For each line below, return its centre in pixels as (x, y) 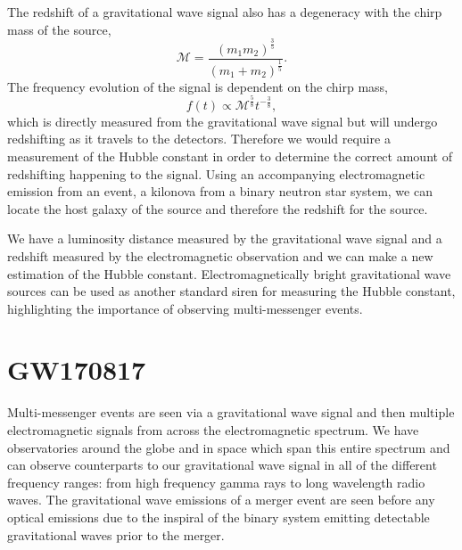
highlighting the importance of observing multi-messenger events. (185, 308)
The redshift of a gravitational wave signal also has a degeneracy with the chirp (225, 12)
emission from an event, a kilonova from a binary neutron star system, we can (220, 191)
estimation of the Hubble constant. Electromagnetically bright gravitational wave (229, 273)
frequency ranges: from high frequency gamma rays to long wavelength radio (216, 482)
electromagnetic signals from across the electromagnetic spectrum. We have (213, 430)
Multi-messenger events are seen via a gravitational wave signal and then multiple (231, 412)
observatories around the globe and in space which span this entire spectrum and (229, 447)
